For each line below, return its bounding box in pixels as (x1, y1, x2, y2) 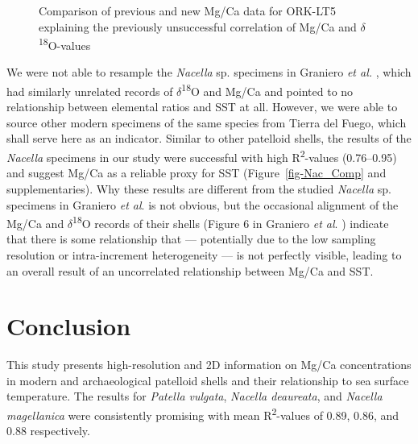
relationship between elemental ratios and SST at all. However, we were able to (6, 98, 398, 115)
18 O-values (39, 35, 91, 53)
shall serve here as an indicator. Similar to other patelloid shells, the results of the (6, 130, 412, 147)
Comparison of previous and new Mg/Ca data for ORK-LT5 (39, 2, 336, 19)
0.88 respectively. (6, 422, 90, 439)
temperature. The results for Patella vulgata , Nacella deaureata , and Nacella (6, 388, 383, 405)
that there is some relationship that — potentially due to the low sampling (6, 230, 376, 247)
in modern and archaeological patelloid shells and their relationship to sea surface (6, 371, 409, 388)
